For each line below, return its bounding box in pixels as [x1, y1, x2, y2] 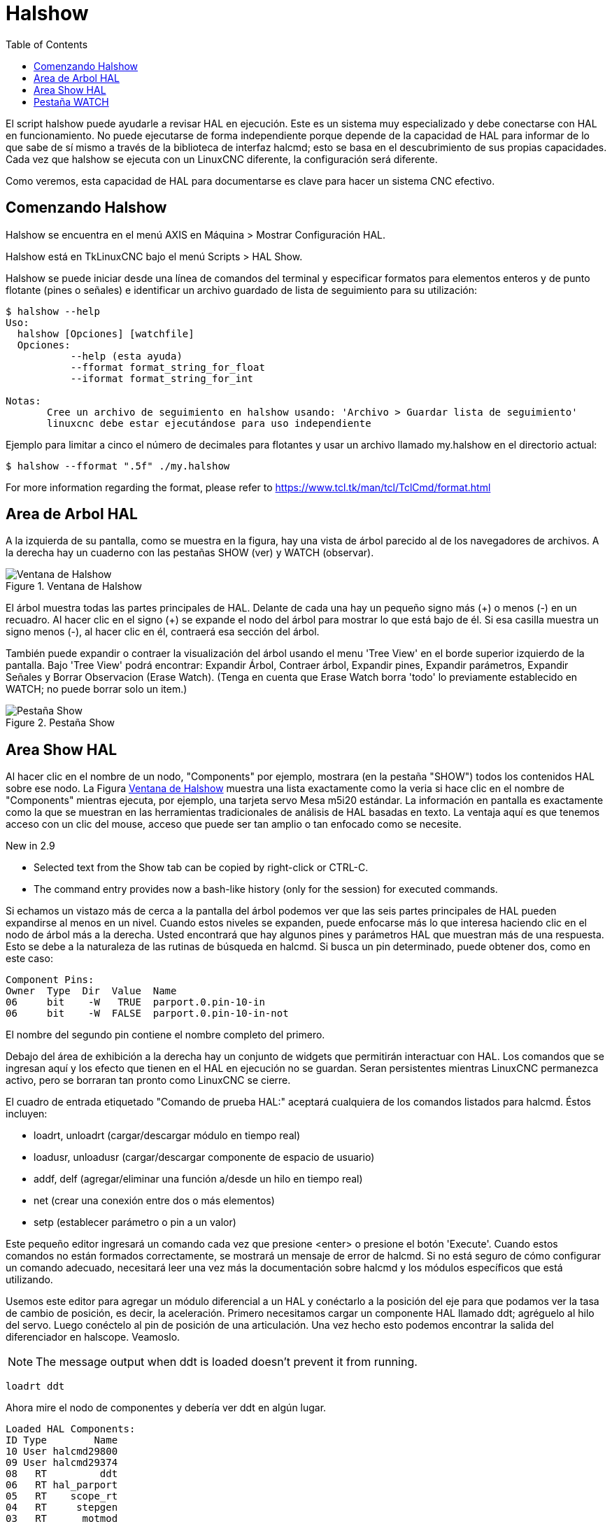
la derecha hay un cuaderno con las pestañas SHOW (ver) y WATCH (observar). [6, 546, 374, 559]
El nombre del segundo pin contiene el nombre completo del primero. [6, 1029, 325, 1041]
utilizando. [6, 1273, 53, 1286]
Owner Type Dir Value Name [6, 985, 177, 997]
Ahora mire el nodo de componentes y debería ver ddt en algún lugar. [6, 1402, 327, 1414]
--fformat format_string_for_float [70, 361, 265, 373]
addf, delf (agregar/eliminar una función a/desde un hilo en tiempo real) [34, 1173, 363, 1185]
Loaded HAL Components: [6, 1423, 136, 1435]
